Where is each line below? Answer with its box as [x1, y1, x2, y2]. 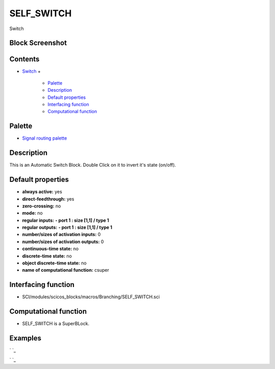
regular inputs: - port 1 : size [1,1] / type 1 [22, 217, 109, 223]
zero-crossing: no [22, 203, 61, 209]
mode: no [22, 210, 43, 216]
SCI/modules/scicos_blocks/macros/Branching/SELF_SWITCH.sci [22, 294, 160, 300]
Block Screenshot [9, 39, 67, 47]
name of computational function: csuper [22, 267, 109, 273]
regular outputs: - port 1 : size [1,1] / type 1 [22, 224, 113, 230]
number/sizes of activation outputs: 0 [22, 239, 104, 245]
